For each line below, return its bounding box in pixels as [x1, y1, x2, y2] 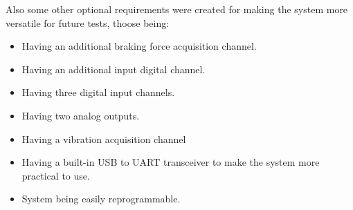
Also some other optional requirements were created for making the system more [6, 2, 348, 16]
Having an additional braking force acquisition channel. [21, 39, 257, 53]
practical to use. [21, 168, 90, 182]
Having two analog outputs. [21, 108, 140, 122]
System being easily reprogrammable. [21, 191, 181, 206]
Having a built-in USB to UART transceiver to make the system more [21, 155, 320, 169]
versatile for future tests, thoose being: [6, 15, 170, 30]
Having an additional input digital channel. [21, 61, 206, 76]
